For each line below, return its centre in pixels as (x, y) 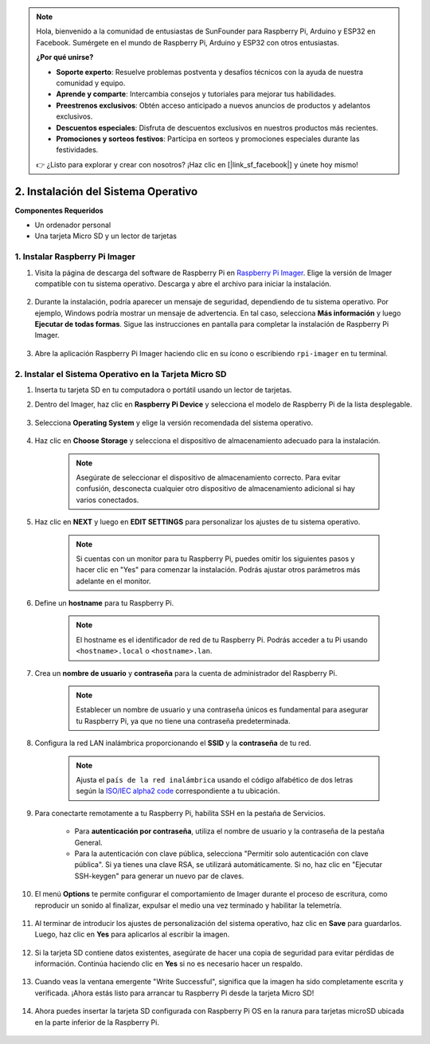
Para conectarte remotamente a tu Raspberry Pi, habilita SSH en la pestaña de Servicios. (180, 813)
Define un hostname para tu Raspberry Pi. (104, 603)
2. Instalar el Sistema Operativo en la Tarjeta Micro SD (121, 374)
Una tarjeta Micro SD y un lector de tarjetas (106, 236)
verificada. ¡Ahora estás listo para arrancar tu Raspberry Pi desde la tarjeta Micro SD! (174, 993)
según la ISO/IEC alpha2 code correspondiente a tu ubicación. (178, 791)
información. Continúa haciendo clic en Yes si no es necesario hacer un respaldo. (168, 964)
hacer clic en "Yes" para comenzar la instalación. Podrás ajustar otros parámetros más (218, 570)
